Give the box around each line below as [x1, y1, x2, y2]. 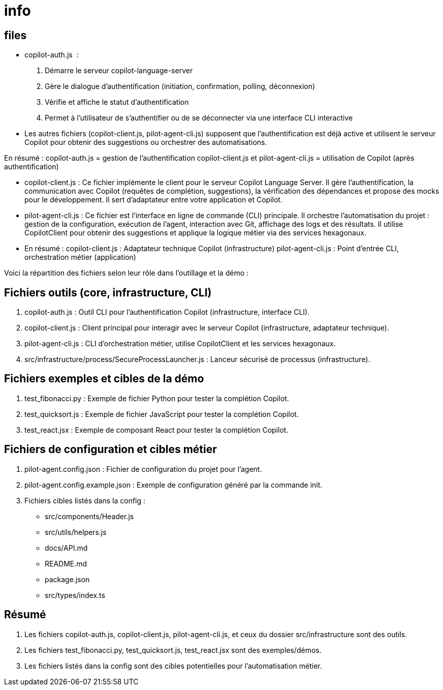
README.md [45, 559, 87, 568]
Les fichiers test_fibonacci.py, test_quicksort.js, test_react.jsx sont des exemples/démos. [24, 645, 322, 654]
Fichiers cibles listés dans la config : [24, 496, 146, 505]
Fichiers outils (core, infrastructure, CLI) [4, 286, 212, 299]
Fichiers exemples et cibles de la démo [4, 372, 204, 385]
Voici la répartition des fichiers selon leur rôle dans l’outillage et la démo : [4, 268, 249, 278]
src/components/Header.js [45, 512, 134, 521]
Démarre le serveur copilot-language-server [45, 66, 193, 75]
